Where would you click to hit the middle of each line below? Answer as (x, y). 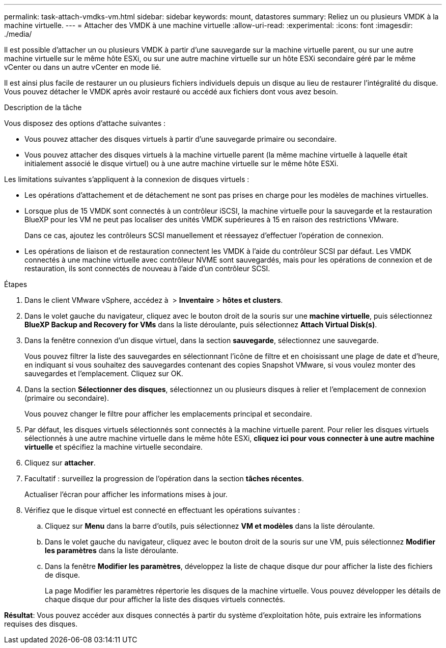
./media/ (18, 34)
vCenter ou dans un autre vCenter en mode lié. (83, 67)
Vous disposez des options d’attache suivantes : (85, 123)
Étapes (16, 284)
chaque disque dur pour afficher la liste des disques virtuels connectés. (165, 599)
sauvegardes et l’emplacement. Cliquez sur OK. (104, 373)
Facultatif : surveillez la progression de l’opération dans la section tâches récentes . (164, 478)
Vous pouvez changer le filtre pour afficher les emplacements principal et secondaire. (168, 414)
